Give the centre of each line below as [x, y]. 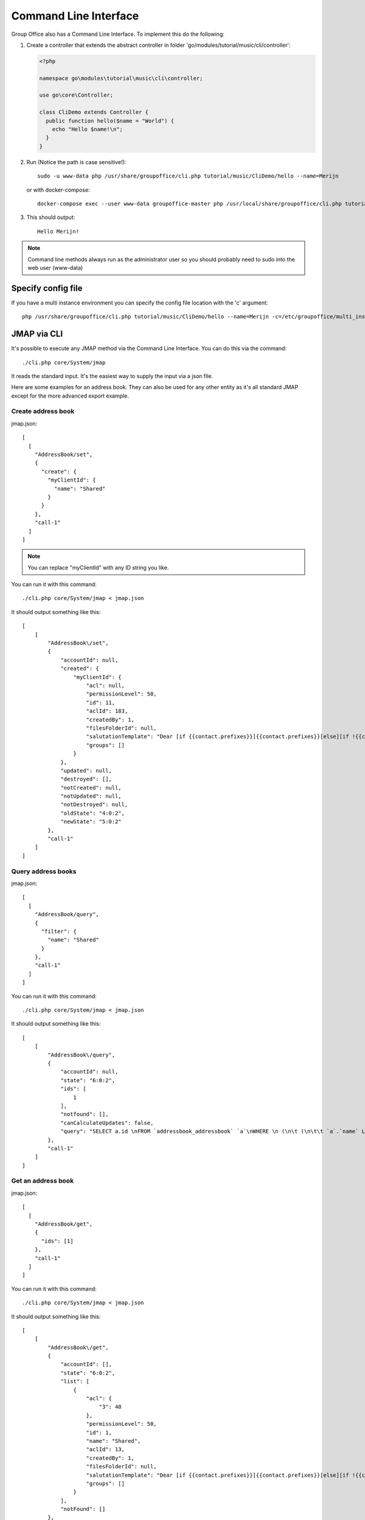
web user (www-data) [55, 268]
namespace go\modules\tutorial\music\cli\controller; [121, 78]
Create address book [43, 412]
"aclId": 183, [107, 711]
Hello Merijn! [58, 231]
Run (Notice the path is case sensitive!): [76, 162]
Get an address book [43, 1181]
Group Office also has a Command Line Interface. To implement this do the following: [118, 34]
